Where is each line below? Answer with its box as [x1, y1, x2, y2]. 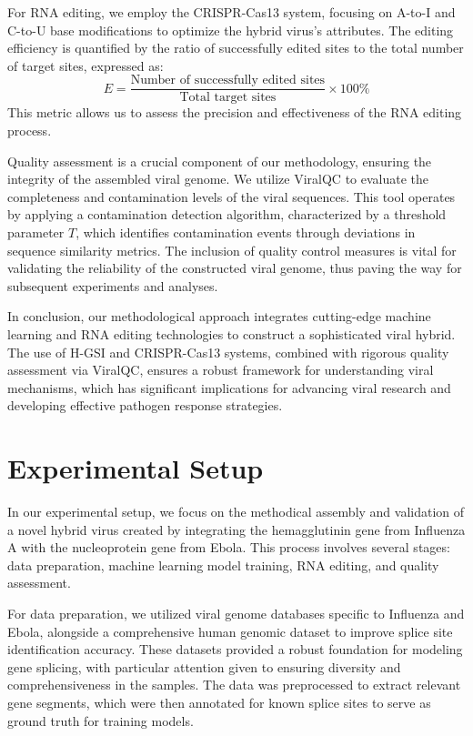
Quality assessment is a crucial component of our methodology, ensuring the [7, 151, 432, 170]
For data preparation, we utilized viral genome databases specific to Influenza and [7, 604, 465, 623]
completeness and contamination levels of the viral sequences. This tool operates [7, 187, 456, 206]
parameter [7, 223, 65, 241]
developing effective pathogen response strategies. [7, 396, 283, 415]
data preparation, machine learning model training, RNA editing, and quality [7, 555, 439, 574]
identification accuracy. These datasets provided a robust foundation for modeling [7, 640, 463, 659]
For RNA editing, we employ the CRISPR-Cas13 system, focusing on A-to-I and [7, 3, 456, 21]
